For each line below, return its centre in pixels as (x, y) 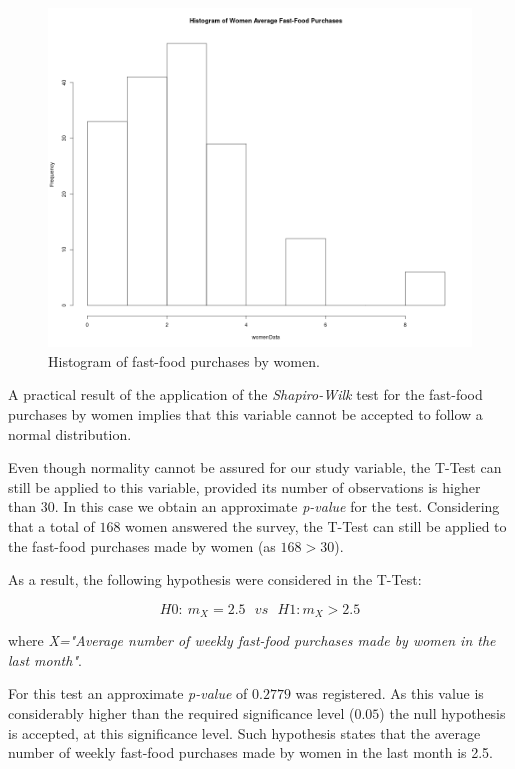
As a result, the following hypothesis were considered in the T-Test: (215, 579)
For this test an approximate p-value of (128, 693)
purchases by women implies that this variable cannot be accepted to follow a (245, 413)
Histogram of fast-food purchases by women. (184, 360)
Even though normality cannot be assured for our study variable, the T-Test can (255, 467)
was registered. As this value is (389, 693)
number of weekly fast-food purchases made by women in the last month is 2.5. (250, 752)
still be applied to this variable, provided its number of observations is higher (244, 486)
